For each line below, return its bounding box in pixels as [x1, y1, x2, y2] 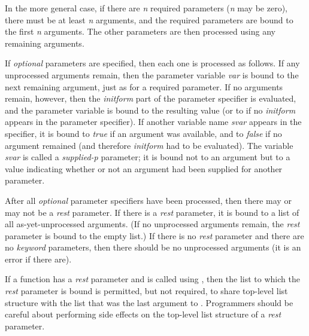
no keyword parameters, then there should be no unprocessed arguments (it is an [5, 241, 301, 253]
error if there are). [5, 252, 72, 265]
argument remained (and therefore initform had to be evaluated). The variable [5, 139, 293, 151]
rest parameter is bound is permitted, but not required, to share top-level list [5, 285, 288, 297]
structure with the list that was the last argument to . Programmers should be [5, 296, 293, 308]
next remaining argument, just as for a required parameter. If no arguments [5, 80, 283, 93]
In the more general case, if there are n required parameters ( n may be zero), [5, 2, 287, 14]
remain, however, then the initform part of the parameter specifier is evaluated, [5, 92, 296, 105]
